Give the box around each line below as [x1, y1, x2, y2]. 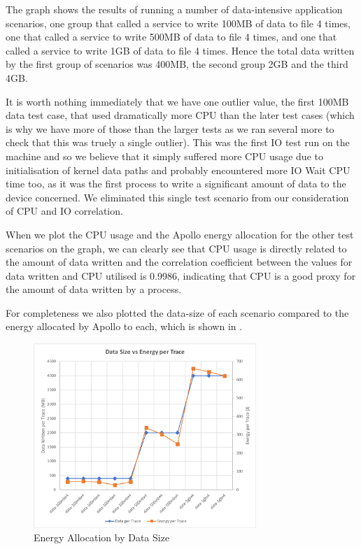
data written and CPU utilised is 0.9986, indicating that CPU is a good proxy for [6, 268, 356, 283]
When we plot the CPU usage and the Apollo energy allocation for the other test [6, 227, 354, 241]
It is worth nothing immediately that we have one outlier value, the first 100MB [6, 94, 349, 108]
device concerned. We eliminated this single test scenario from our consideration [6, 190, 349, 204]
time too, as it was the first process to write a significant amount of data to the [6, 176, 346, 191]
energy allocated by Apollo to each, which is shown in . [6, 319, 243, 334]
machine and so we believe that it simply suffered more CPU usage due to [6, 148, 323, 163]
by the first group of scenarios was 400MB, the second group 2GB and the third [6, 57, 348, 71]
